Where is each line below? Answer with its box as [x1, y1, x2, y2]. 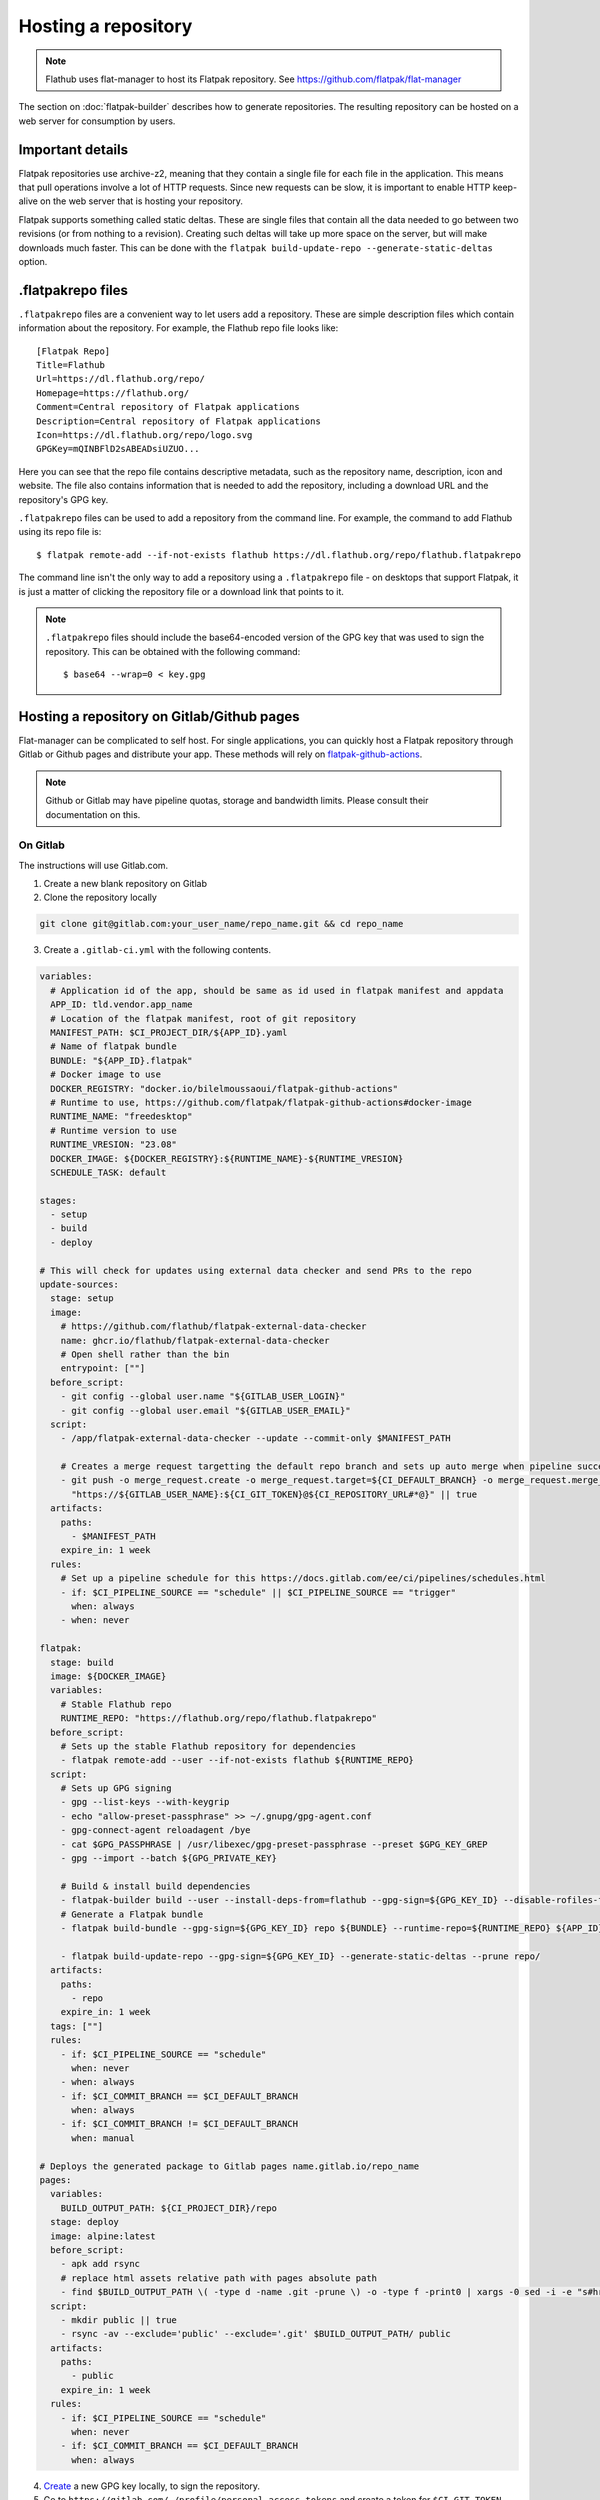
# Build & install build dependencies [60, 1880, 251, 1892]
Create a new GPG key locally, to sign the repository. [43, 2480, 260, 2492]
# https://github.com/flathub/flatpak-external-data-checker [60, 1321, 367, 1332]
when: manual [71, 2132, 135, 2144]
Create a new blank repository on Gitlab [43, 878, 207, 890]
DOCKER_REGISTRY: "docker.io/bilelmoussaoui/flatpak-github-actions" [50, 1083, 399, 1094]
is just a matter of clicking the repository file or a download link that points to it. [18, 585, 345, 597]
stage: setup [50, 1293, 114, 1304]
